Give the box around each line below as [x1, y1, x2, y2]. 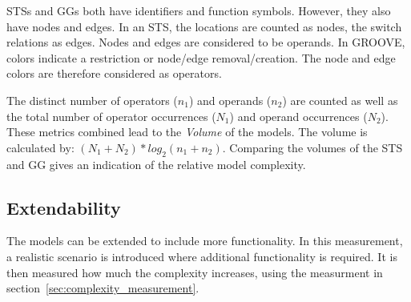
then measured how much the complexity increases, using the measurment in [6, 264, 383, 280]
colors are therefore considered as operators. [6, 65, 222, 82]
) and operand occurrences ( [229, 107, 368, 124]
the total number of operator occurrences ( [6, 107, 216, 124]
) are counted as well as [282, 91, 398, 108]
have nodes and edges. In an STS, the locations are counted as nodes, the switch [6, 18, 402, 34]
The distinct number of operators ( [6, 91, 178, 108]
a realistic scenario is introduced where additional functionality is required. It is [6, 248, 397, 264]
